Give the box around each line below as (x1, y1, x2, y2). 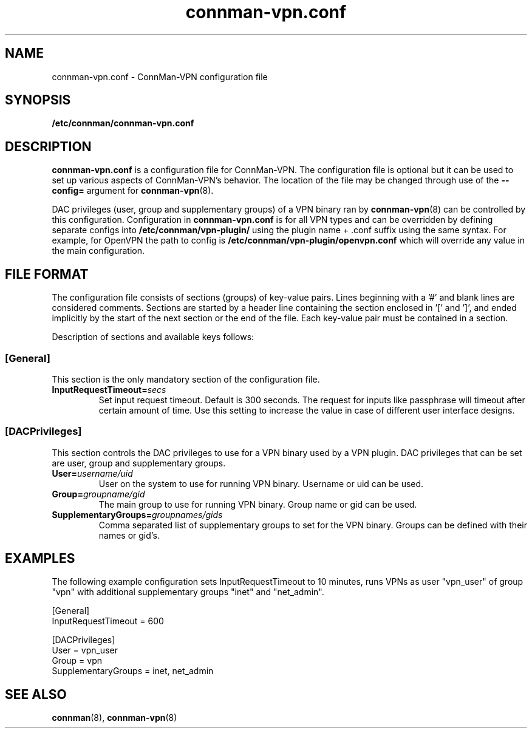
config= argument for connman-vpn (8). (52, 185, 214, 196)
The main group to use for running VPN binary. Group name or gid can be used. (98, 499, 417, 510)
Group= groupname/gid (52, 488, 145, 499)
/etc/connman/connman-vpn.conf (52, 118, 194, 129)
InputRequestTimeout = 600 (52, 616, 164, 627)
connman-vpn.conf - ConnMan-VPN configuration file (52, 71, 268, 82)
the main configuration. (52, 245, 145, 256)
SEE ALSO (5, 686, 67, 702)
